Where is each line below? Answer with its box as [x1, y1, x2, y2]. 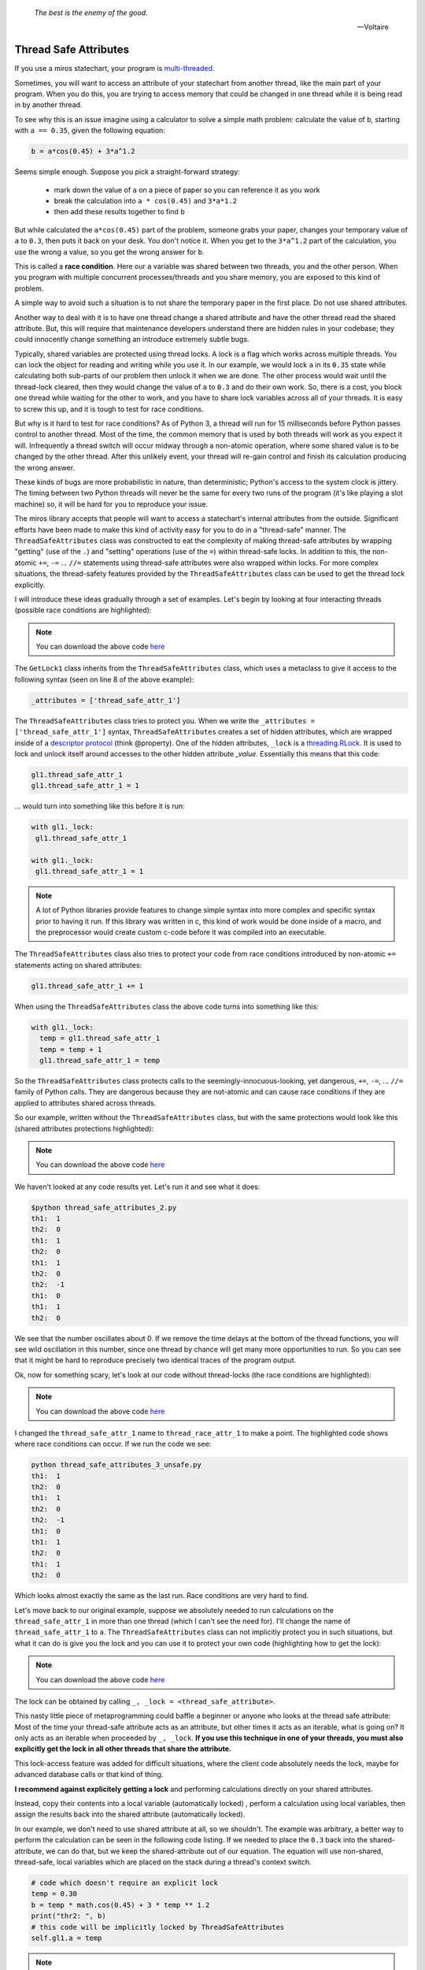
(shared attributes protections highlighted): [14, 1124, 154, 1133]
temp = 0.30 [31, 1890, 78, 1898]
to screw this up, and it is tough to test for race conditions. [14, 404, 204, 414]
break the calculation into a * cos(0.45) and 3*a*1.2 [54, 196, 238, 205]
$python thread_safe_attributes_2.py [31, 1202, 177, 1212]
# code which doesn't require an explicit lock [31, 1878, 218, 1887]
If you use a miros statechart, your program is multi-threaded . [14, 64, 215, 73]
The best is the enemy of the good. [34, 8, 149, 17]
